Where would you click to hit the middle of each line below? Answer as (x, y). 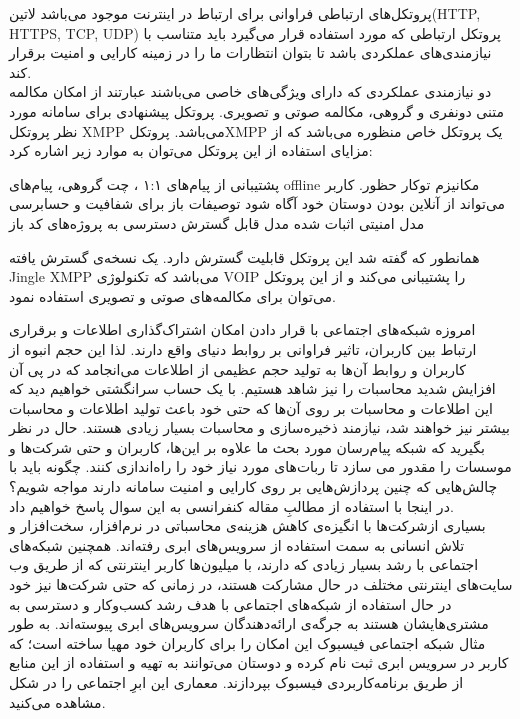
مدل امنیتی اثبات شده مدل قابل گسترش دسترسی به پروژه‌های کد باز (217, 222)
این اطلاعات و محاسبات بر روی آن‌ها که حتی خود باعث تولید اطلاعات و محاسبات (251, 407)
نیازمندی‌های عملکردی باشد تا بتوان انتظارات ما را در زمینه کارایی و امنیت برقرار (250, 52)
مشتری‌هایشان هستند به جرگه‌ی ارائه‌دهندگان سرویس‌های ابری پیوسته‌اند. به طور (249, 623)
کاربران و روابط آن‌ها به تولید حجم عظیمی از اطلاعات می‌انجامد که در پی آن (237, 368)
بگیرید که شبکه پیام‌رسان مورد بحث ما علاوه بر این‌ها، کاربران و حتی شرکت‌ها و (247, 446)
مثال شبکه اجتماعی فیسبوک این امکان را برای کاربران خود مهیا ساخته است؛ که (247, 642)
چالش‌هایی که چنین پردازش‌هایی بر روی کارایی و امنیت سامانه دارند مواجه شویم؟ (253, 486)
